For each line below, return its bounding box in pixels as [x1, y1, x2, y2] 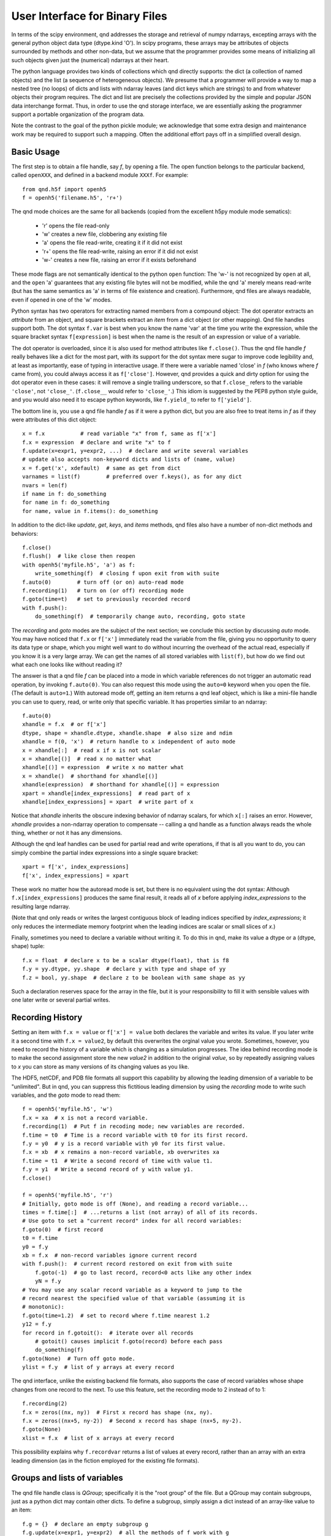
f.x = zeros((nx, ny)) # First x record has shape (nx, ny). [22, 1409, 213, 1416]
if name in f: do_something [22, 490, 107, 498]
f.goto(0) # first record [22, 1226, 104, 1233]
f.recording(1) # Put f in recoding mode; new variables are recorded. [22, 1123, 245, 1130]
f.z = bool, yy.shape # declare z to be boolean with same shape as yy [22, 974, 245, 981]
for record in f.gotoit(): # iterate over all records [22, 1329, 194, 1336]
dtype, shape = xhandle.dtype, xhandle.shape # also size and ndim [22, 729, 232, 737]
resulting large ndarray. [11, 903, 70, 910]
